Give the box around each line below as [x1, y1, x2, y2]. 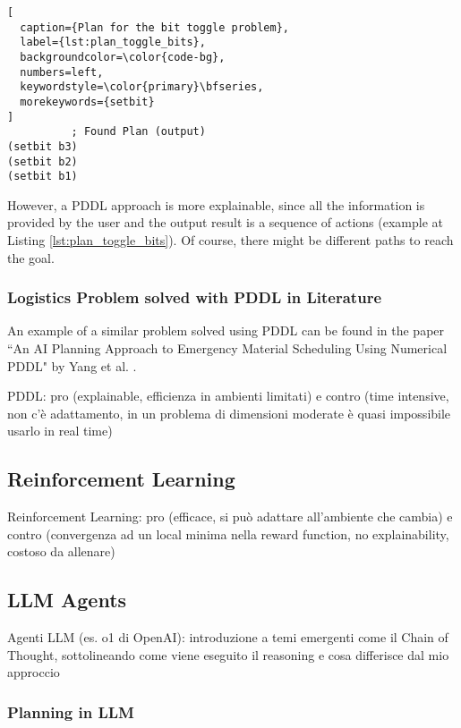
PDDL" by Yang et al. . [7, 356, 137, 375]
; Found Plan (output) [71, 125, 206, 139]
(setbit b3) [7, 140, 78, 153]
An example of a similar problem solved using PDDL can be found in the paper [7, 321, 445, 340]
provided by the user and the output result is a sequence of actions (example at [7, 213, 443, 232]
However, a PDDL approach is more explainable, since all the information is [7, 195, 425, 214]
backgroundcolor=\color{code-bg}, [20, 50, 226, 63]
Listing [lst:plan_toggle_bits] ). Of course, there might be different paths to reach [7, 231, 454, 250]
